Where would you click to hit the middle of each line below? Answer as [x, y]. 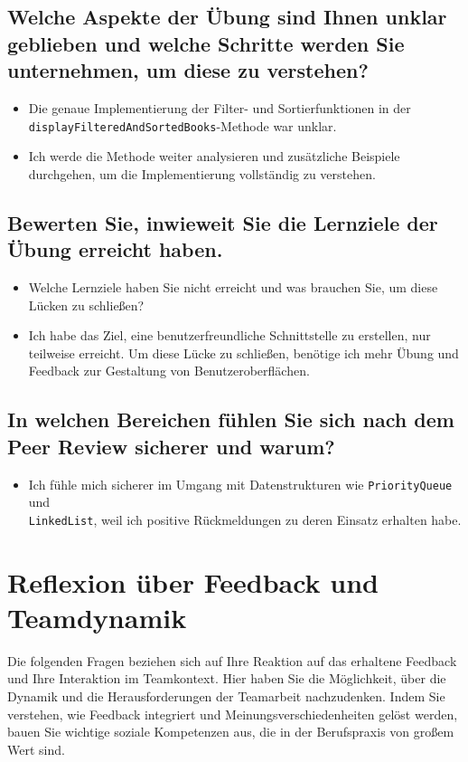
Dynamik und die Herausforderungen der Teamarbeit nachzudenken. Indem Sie [226, 695]
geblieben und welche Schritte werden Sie [206, 43]
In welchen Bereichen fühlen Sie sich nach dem [231, 419]
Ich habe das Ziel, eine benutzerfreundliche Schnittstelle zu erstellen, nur [229, 335]
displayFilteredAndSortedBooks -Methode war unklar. [183, 125]
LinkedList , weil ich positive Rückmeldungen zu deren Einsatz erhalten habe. [245, 519]
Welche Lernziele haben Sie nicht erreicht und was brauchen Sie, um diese [233, 287]
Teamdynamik [97, 617]
